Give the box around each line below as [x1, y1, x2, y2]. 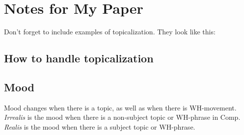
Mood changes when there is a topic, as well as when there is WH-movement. [4, 102, 237, 112]
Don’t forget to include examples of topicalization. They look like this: [4, 27, 216, 37]
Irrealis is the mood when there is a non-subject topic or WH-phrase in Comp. [4, 112, 241, 122]
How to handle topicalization [4, 51, 154, 66]
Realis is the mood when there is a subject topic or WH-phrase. [4, 121, 195, 132]
